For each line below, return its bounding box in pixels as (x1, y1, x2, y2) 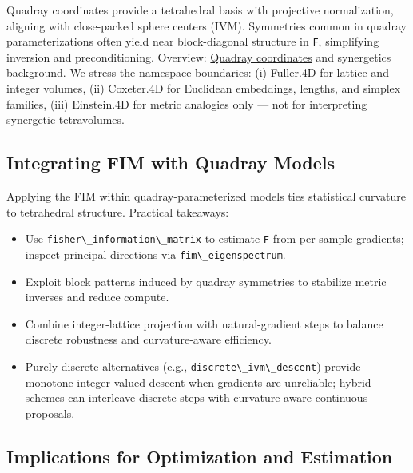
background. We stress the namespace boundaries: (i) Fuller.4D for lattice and (6, 64, 389, 81)
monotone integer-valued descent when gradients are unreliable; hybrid (25, 373, 371, 390)
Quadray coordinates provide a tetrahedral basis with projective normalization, (6, 2, 394, 18)
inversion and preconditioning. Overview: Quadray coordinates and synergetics (6, 48, 391, 65)
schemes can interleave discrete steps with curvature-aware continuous (25, 389, 368, 406)
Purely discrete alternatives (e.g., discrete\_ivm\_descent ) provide (25, 357, 361, 374)
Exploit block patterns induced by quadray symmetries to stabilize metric (25, 272, 387, 289)
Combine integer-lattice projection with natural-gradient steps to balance (25, 315, 383, 332)
